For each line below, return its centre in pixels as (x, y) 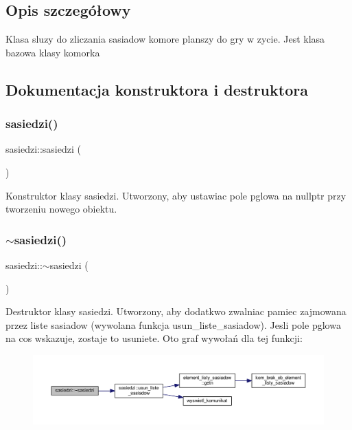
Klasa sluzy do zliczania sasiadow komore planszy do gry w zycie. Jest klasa (165, 39)
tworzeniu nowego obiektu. (61, 209)
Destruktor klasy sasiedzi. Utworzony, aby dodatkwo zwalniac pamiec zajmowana (176, 311)
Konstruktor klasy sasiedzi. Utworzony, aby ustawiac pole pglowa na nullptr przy (176, 195)
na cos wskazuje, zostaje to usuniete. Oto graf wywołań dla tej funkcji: (154, 338)
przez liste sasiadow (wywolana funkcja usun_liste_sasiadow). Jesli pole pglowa (173, 324)
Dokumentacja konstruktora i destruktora (157, 89)
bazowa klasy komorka (53, 52)
